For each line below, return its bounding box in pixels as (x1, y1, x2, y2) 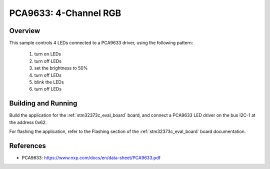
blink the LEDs (34, 79, 64, 85)
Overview (9, 26, 40, 35)
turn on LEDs (34, 51, 61, 57)
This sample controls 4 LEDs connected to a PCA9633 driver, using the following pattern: (9, 40, 193, 46)
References (9, 141, 46, 150)
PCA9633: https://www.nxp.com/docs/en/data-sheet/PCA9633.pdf (21, 155, 161, 160)
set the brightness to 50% (34, 65, 88, 71)
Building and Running (9, 99, 77, 107)
